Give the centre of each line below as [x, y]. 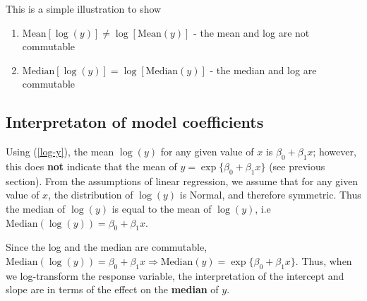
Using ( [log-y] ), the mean [60, 152]
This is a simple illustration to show [84, 8]
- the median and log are [263, 70]
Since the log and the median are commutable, [107, 247]
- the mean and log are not [252, 32]
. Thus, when [324, 260]
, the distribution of [91, 195]
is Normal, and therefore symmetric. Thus [270, 195]
